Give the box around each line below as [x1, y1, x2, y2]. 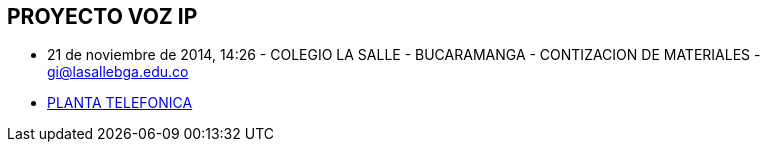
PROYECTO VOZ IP [7, 4, 198, 29]
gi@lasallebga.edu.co [47, 63, 189, 81]
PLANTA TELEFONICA [47, 94, 193, 112]
